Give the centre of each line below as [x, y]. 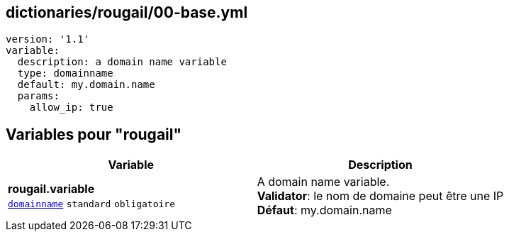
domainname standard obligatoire [91, 204]
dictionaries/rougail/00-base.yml [127, 12]
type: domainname [65, 73]
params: [38, 96]
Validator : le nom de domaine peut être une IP [380, 196]
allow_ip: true [71, 108]
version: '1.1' [48, 39]
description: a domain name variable [122, 62]
